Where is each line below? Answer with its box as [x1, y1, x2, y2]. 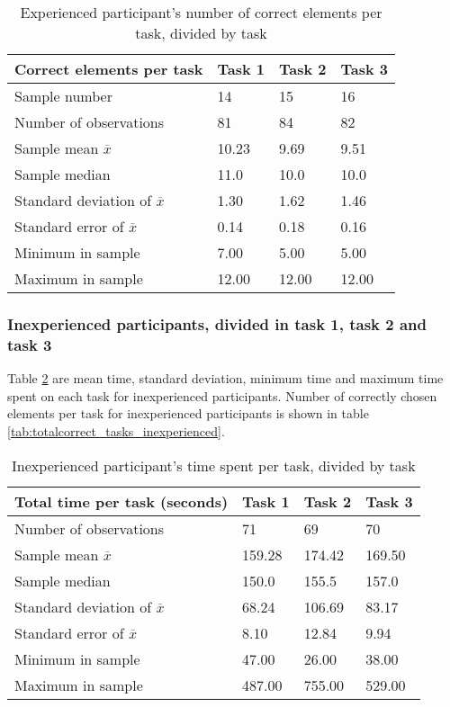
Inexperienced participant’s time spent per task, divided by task [12, 454, 416, 476]
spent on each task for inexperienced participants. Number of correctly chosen [7, 386, 437, 405]
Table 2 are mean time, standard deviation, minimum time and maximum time [7, 369, 444, 388]
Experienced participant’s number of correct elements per [20, 2, 382, 22]
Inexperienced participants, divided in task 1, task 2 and [7, 312, 427, 335]
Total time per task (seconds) [14, 490, 229, 512]
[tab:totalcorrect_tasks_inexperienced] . [7, 421, 225, 440]
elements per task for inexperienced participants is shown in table [7, 404, 369, 423]
